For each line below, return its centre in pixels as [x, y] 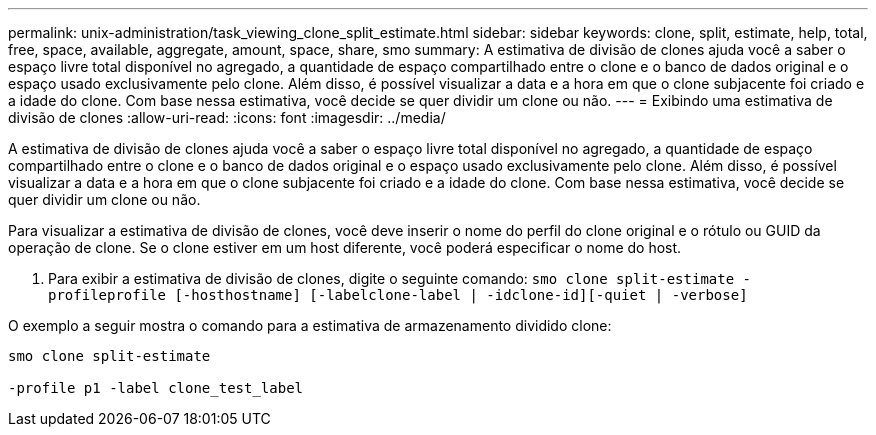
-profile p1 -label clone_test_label [156, 388]
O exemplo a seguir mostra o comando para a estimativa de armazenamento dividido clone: [310, 325]
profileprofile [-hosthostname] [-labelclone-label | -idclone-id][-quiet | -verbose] [398, 295]
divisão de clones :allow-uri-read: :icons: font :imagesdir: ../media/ [227, 117]
